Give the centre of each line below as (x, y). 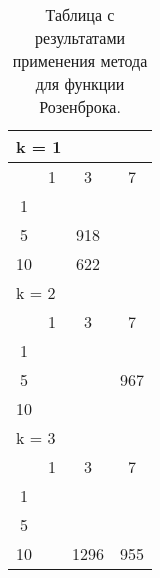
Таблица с (80, 14)
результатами (80, 37)
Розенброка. (80, 106)
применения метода (80, 60)
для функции (80, 83)
